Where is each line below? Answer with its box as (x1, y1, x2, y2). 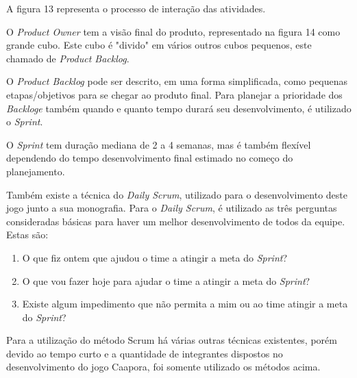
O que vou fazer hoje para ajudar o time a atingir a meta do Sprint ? (22, 273, 310, 288)
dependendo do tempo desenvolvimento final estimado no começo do (6, 151, 293, 165)
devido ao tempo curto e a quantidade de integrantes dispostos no (6, 346, 283, 360)
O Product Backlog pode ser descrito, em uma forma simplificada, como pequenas (6, 74, 348, 88)
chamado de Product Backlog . (6, 51, 130, 65)
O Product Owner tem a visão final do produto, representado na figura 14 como (6, 24, 341, 38)
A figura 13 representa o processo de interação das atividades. (6, 1, 266, 15)
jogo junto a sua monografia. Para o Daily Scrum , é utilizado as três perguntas (6, 201, 337, 215)
